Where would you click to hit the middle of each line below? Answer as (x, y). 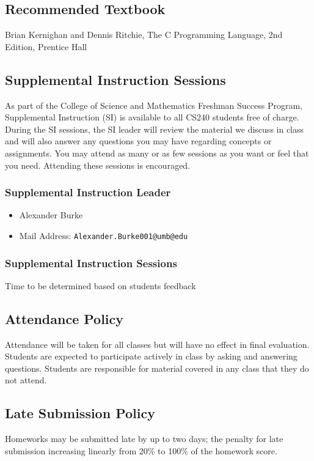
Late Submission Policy (80, 413)
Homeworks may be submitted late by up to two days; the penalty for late (144, 439)
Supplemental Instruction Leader (88, 192)
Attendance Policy (64, 318)
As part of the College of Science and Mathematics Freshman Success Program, (154, 105)
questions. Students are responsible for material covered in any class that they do (157, 368)
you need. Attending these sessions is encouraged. (98, 165)
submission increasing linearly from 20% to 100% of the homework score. (141, 450)
